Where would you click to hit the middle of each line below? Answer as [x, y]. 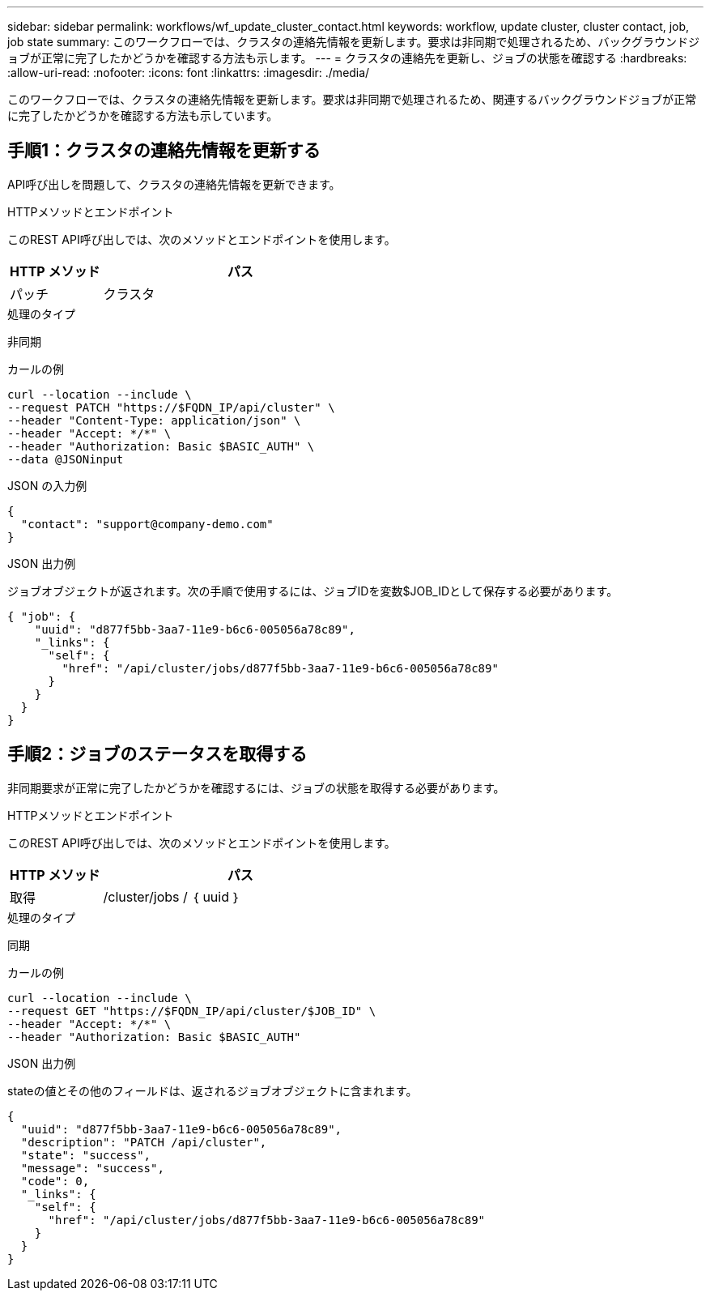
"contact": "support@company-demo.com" [147, 524]
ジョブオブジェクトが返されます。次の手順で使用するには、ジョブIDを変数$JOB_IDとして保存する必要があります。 [313, 591]
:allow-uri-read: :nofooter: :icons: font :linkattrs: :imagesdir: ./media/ [189, 73]
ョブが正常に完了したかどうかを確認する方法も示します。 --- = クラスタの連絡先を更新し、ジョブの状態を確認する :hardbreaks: [347, 58]
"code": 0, [55, 1181]
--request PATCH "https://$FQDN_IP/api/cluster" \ [171, 407]
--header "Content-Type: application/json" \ [154, 420]
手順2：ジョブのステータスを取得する [157, 754]
